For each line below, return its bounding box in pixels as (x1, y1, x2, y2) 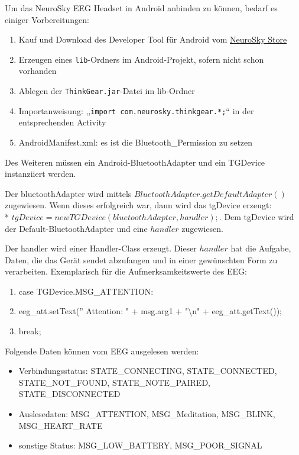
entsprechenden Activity (18, 116, 106, 128)
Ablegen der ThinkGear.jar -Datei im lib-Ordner (18, 85, 195, 97)
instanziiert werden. (5, 167, 76, 180)
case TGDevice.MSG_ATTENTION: (18, 285, 154, 297)
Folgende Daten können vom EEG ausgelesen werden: (5, 344, 199, 357)
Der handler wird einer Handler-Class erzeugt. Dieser (5, 242, 197, 254)
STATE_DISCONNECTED (18, 388, 121, 400)
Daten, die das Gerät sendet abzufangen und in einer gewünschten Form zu (5, 253, 278, 266)
